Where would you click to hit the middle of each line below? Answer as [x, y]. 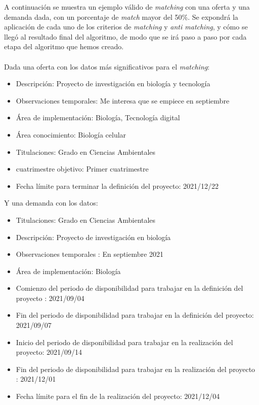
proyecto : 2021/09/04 [50, 298]
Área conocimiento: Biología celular [71, 134]
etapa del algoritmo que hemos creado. [64, 46]
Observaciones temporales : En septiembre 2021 [90, 254]
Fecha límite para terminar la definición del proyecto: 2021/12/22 [117, 185]
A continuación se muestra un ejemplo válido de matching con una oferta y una [127, 7]
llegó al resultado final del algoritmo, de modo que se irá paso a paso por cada [125, 36]
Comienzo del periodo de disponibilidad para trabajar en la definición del [129, 288]
